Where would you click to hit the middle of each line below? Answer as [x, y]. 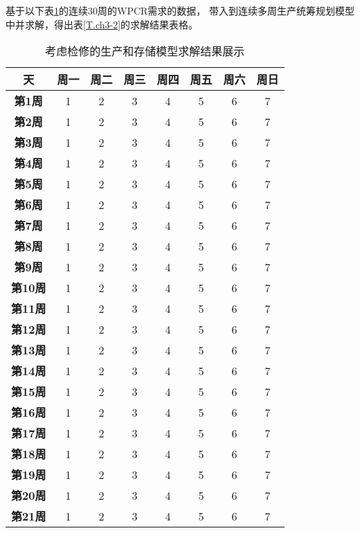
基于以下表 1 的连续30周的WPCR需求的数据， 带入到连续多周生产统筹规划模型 [180, 10]
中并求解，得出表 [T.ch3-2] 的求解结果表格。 [102, 24]
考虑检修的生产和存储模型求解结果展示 [145, 51]
